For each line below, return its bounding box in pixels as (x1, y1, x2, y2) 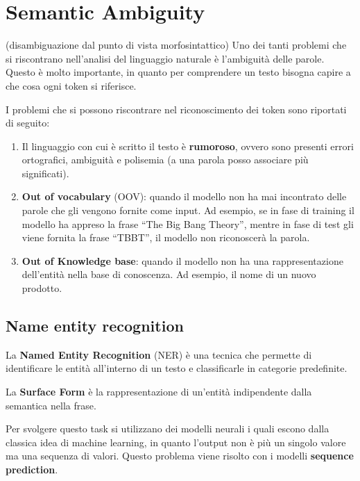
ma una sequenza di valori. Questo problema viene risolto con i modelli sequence (6, 448, 354, 463)
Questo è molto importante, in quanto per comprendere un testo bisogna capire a (6, 65, 351, 79)
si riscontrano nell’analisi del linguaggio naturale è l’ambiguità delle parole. (6, 51, 325, 65)
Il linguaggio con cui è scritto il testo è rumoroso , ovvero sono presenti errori (22, 138, 354, 153)
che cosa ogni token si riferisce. (6, 78, 137, 92)
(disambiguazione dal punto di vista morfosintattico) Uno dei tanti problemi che (6, 38, 347, 52)
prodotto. (22, 281, 62, 295)
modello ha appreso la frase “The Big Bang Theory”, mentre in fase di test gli (22, 216, 354, 231)
